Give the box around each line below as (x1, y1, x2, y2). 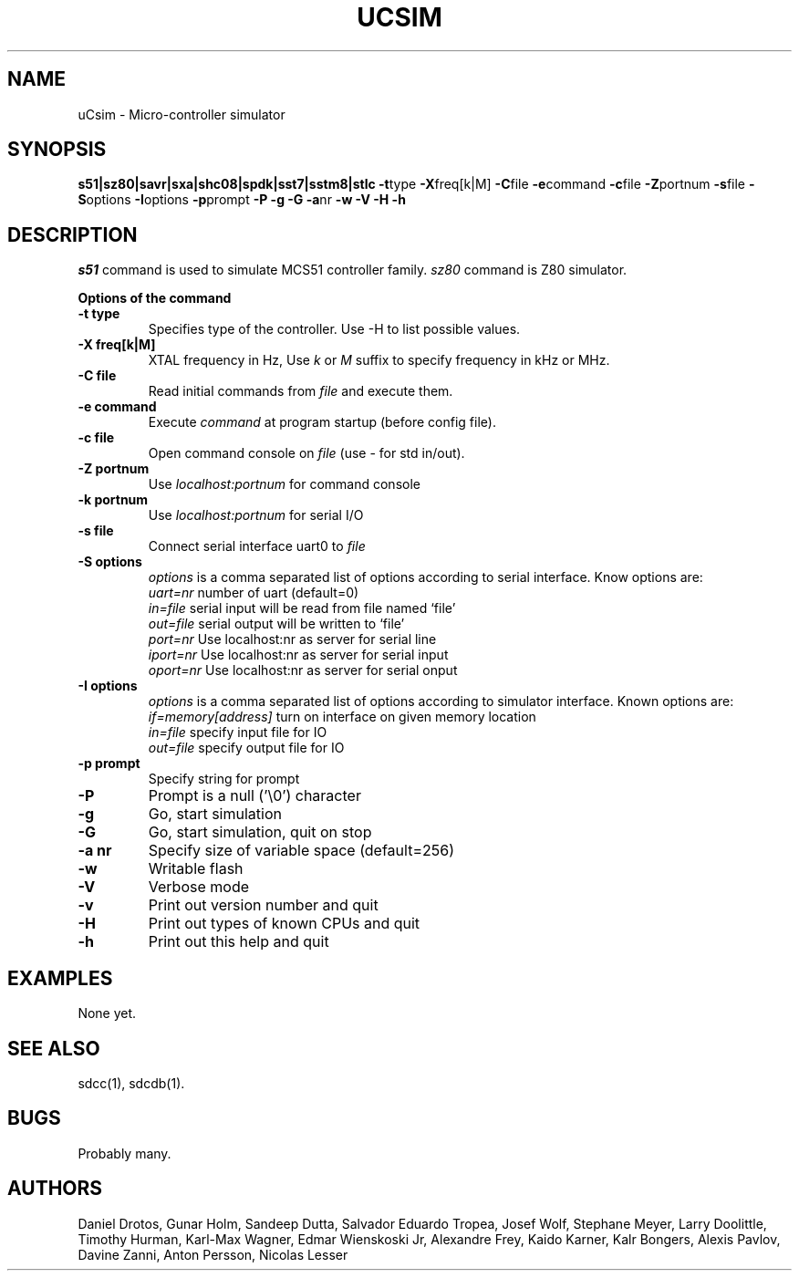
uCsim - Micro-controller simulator (78, 106, 285, 122)
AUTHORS (7, 1177, 103, 1200)
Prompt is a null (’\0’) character (148, 786, 361, 805)
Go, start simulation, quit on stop (148, 823, 372, 842)
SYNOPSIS (7, 138, 107, 161)
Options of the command (78, 290, 232, 307)
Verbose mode (148, 878, 250, 897)
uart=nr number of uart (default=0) (148, 585, 359, 601)
